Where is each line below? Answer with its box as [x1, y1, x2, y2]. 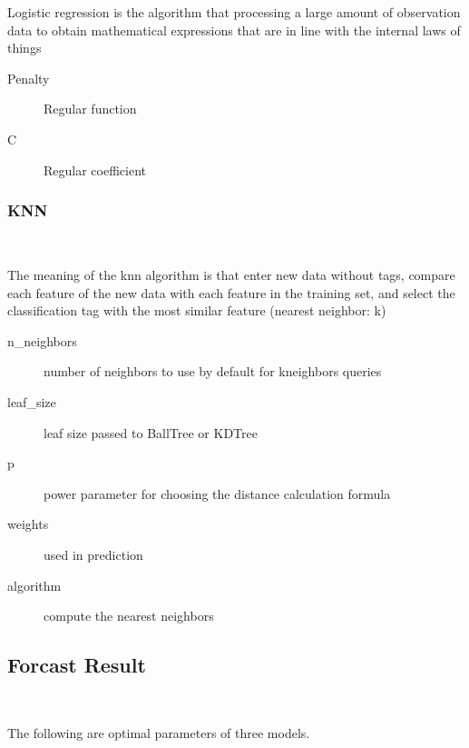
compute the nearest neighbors [44, 606, 214, 625]
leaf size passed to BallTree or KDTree [44, 423, 258, 442]
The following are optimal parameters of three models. [7, 723, 310, 743]
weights [7, 514, 49, 534]
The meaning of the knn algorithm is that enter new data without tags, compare [7, 264, 455, 284]
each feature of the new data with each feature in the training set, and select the [7, 283, 455, 302]
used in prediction [44, 544, 143, 563]
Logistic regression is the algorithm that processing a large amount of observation [7, 3, 461, 21]
